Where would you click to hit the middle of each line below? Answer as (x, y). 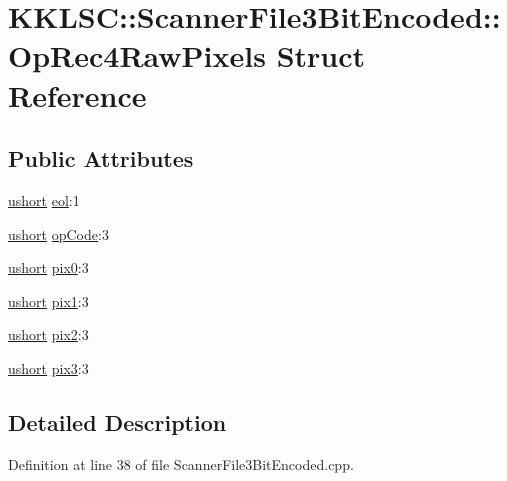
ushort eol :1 (44, 199)
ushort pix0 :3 (48, 267)
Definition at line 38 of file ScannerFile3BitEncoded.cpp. (181, 463)
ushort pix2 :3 (48, 334)
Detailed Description (117, 421)
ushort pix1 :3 (48, 300)
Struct (321, 55)
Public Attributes (101, 158)
